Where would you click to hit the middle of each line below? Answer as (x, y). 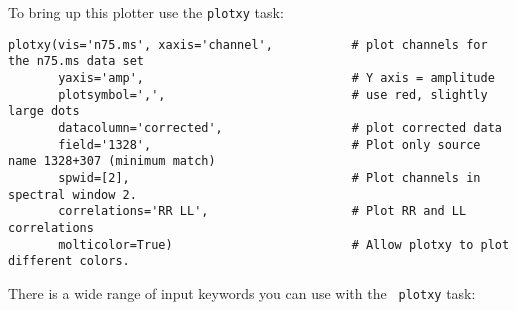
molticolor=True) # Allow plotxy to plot (284, 244)
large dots (44, 111)
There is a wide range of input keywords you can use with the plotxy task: (242, 292)
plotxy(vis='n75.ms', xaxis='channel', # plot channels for (248, 44)
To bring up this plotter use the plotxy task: (146, 12)
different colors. (69, 261)
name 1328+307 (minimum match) (112, 161)
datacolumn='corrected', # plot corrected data (280, 127)
